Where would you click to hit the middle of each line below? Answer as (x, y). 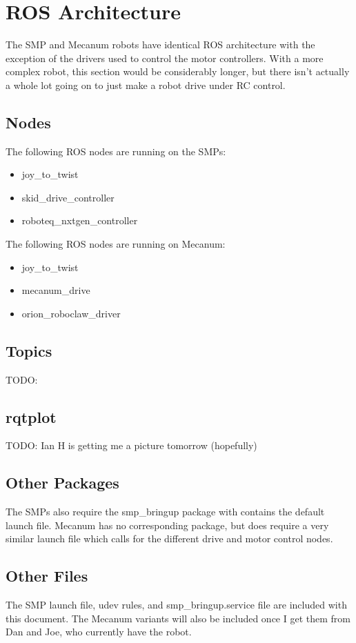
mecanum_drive (56, 290)
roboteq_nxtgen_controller (80, 220)
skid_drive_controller (68, 197)
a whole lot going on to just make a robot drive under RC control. (146, 85)
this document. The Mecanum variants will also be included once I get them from (178, 618)
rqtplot (31, 416)
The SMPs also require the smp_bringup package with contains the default (165, 512)
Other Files (47, 576)
